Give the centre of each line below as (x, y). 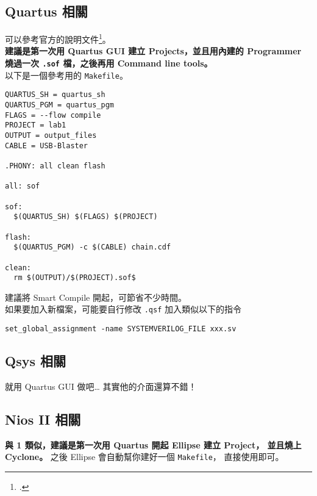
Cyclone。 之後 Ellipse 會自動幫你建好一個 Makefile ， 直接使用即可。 (144, 457)
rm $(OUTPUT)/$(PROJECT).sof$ (75, 278)
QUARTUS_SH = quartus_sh (55, 95)
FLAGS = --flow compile (53, 115)
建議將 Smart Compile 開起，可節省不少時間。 (96, 297)
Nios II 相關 (43, 419)
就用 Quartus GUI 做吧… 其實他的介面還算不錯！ (101, 386)
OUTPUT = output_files (51, 135)
